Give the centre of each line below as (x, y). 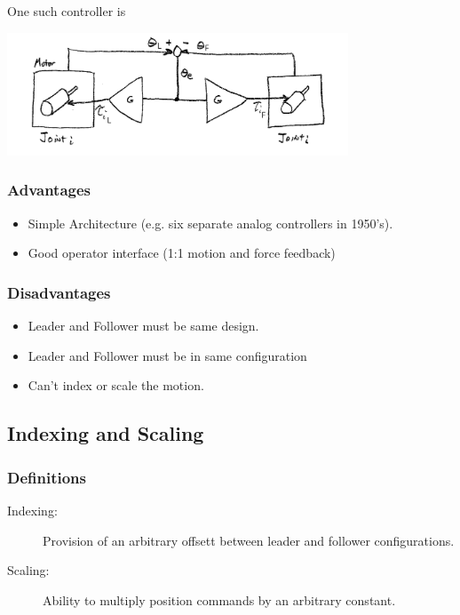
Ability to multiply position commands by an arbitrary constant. (219, 599)
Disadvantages (59, 292)
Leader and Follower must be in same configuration (167, 355)
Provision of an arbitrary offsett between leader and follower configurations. (249, 540)
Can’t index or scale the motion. (116, 385)
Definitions (47, 477)
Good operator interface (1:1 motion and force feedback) (182, 253)
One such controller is (67, 11)
